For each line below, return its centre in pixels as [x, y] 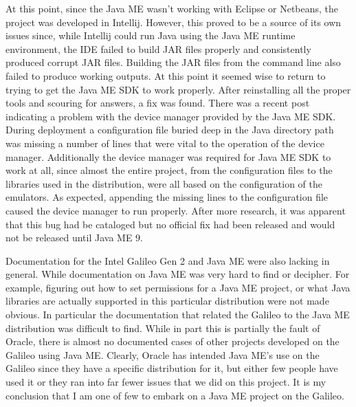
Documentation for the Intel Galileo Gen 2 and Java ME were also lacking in [168, 260]
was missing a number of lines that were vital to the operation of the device [165, 143]
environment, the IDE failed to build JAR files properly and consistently [158, 48]
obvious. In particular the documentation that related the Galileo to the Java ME [178, 315]
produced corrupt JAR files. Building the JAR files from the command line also [173, 62]
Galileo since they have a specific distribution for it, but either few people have [172, 368]
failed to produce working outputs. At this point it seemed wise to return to [166, 75]
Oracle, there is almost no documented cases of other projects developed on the [173, 341]
